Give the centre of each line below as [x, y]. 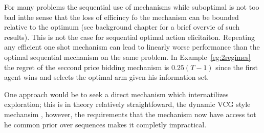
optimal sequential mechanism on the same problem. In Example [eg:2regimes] [127, 57]
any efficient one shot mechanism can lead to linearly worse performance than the [132, 47]
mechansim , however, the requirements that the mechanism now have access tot [130, 114]
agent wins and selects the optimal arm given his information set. [107, 77]
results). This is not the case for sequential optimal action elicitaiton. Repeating [129, 37]
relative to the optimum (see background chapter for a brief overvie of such [122, 27]
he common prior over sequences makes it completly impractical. [105, 124]
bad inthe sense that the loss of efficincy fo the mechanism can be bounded [122, 17]
